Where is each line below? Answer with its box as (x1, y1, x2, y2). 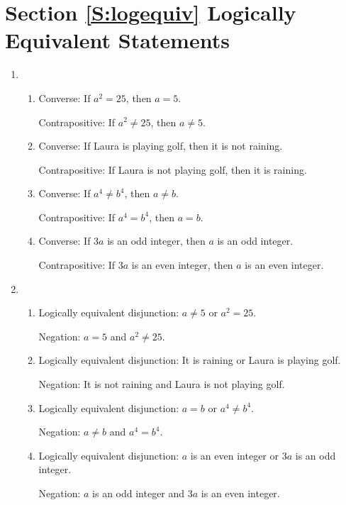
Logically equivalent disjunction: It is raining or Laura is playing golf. (38, 353, 341, 367)
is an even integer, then (131, 257, 233, 272)
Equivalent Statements (5, 26, 230, 55)
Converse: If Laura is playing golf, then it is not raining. (38, 138, 283, 153)
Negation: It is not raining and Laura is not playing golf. (38, 377, 285, 392)
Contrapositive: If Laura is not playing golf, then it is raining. (38, 162, 307, 177)
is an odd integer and (92, 486, 185, 500)
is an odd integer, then (107, 233, 206, 248)
